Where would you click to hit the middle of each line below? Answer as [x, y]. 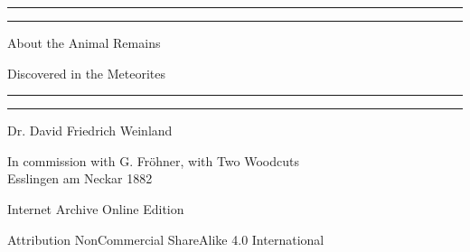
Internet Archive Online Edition [96, 208]
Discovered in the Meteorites [87, 73]
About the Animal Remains [84, 42]
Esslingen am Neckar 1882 [80, 178]
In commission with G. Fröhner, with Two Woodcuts [154, 160]
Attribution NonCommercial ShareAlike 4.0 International [166, 239]
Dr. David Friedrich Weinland [90, 131]
